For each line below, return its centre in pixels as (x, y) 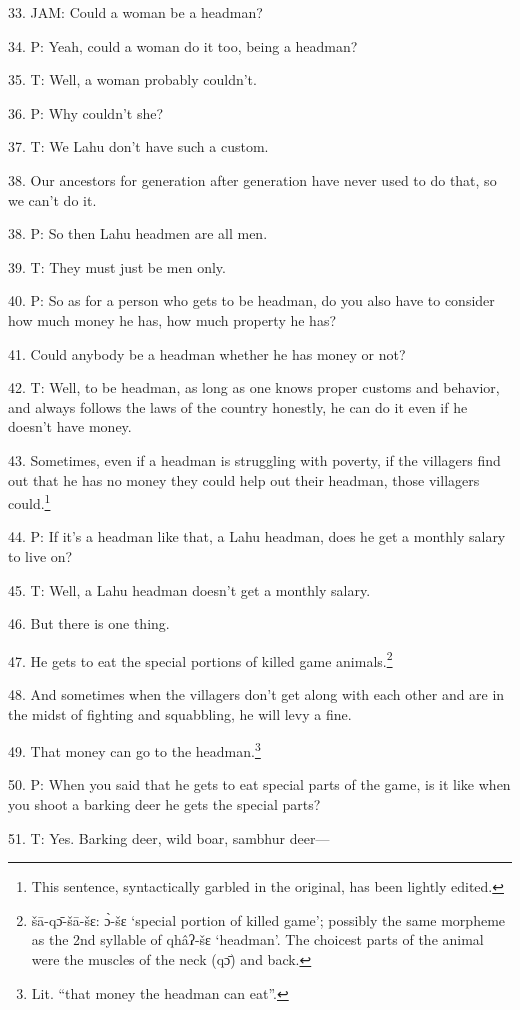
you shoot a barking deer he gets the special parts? (164, 804)
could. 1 (29, 501)
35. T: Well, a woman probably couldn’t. (132, 79)
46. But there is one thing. (89, 623)
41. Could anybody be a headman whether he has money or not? (207, 353)
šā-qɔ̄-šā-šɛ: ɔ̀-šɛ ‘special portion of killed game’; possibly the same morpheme (268, 919)
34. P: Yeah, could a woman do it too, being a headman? (183, 45)
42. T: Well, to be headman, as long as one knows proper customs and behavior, (254, 387)
